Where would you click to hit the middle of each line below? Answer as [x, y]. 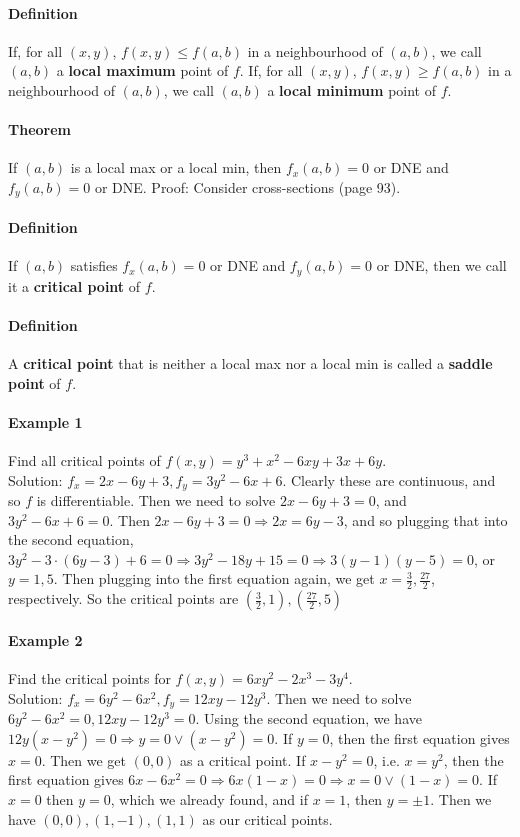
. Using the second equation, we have [308, 718]
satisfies [94, 265]
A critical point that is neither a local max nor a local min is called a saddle [250, 363]
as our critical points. [267, 818]
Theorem [39, 129]
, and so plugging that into [425, 519]
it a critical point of [74, 285]
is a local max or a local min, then [176, 167]
